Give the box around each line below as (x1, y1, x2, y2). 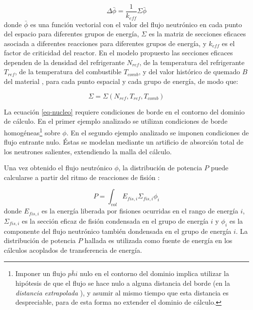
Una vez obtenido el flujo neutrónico (4, 163, 112, 173)
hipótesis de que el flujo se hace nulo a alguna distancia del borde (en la (15, 277, 230, 288)
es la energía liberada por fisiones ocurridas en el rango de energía (41, 206, 238, 216)
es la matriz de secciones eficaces (148, 29, 246, 39)
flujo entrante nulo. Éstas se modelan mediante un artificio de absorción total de (4, 137, 244, 147)
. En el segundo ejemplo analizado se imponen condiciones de (66, 127, 249, 137)
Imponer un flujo (15, 268, 66, 278)
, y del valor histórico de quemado (138, 66, 240, 77)
